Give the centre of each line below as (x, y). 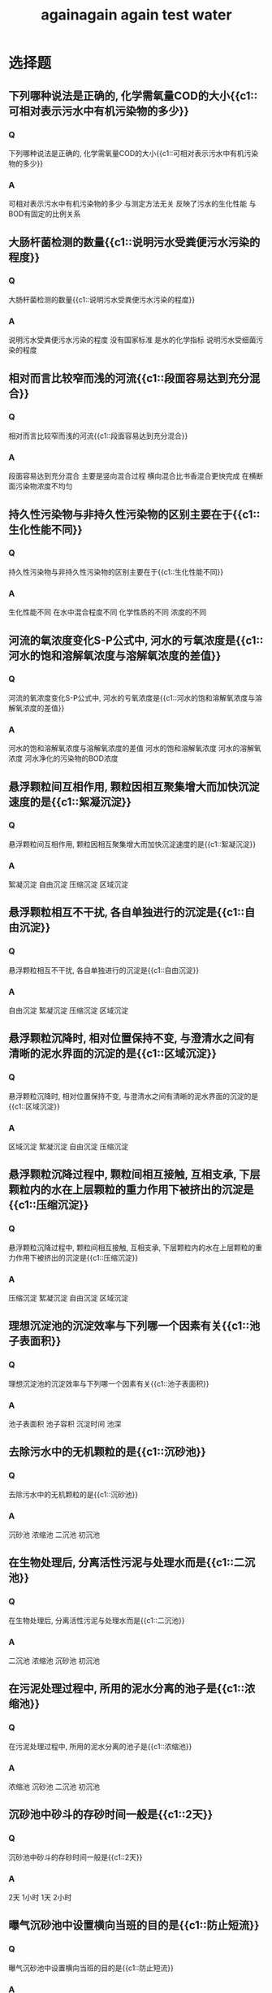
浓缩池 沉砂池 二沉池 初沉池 (54, 1787)
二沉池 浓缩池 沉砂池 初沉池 (54, 1661)
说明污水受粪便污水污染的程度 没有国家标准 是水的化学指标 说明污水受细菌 (132, 340)
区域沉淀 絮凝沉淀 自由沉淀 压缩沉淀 (68, 1147)
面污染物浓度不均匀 (41, 486)
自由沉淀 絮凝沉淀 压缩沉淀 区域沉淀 (68, 1010)
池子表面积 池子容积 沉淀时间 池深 (65, 1424)
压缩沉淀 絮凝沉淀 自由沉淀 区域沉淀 (68, 1298)
